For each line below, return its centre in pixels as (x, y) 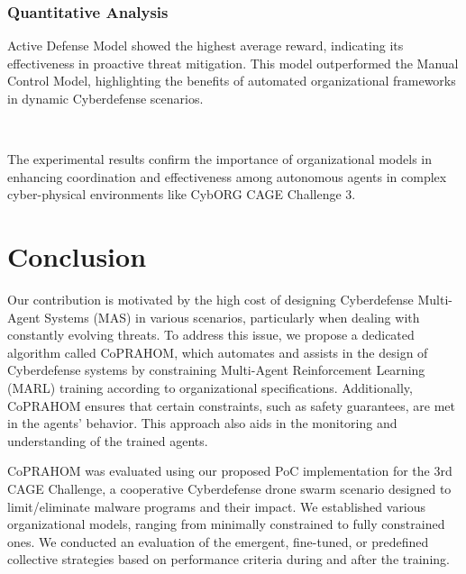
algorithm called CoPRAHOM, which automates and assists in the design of (218, 352)
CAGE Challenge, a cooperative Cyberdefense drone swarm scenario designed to (229, 489)
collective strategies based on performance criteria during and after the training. (228, 559)
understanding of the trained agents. (108, 440)
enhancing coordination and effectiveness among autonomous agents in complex (227, 176)
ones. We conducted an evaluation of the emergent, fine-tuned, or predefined (218, 541)
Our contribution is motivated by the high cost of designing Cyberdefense (210, 300)
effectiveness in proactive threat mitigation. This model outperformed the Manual (233, 63)
